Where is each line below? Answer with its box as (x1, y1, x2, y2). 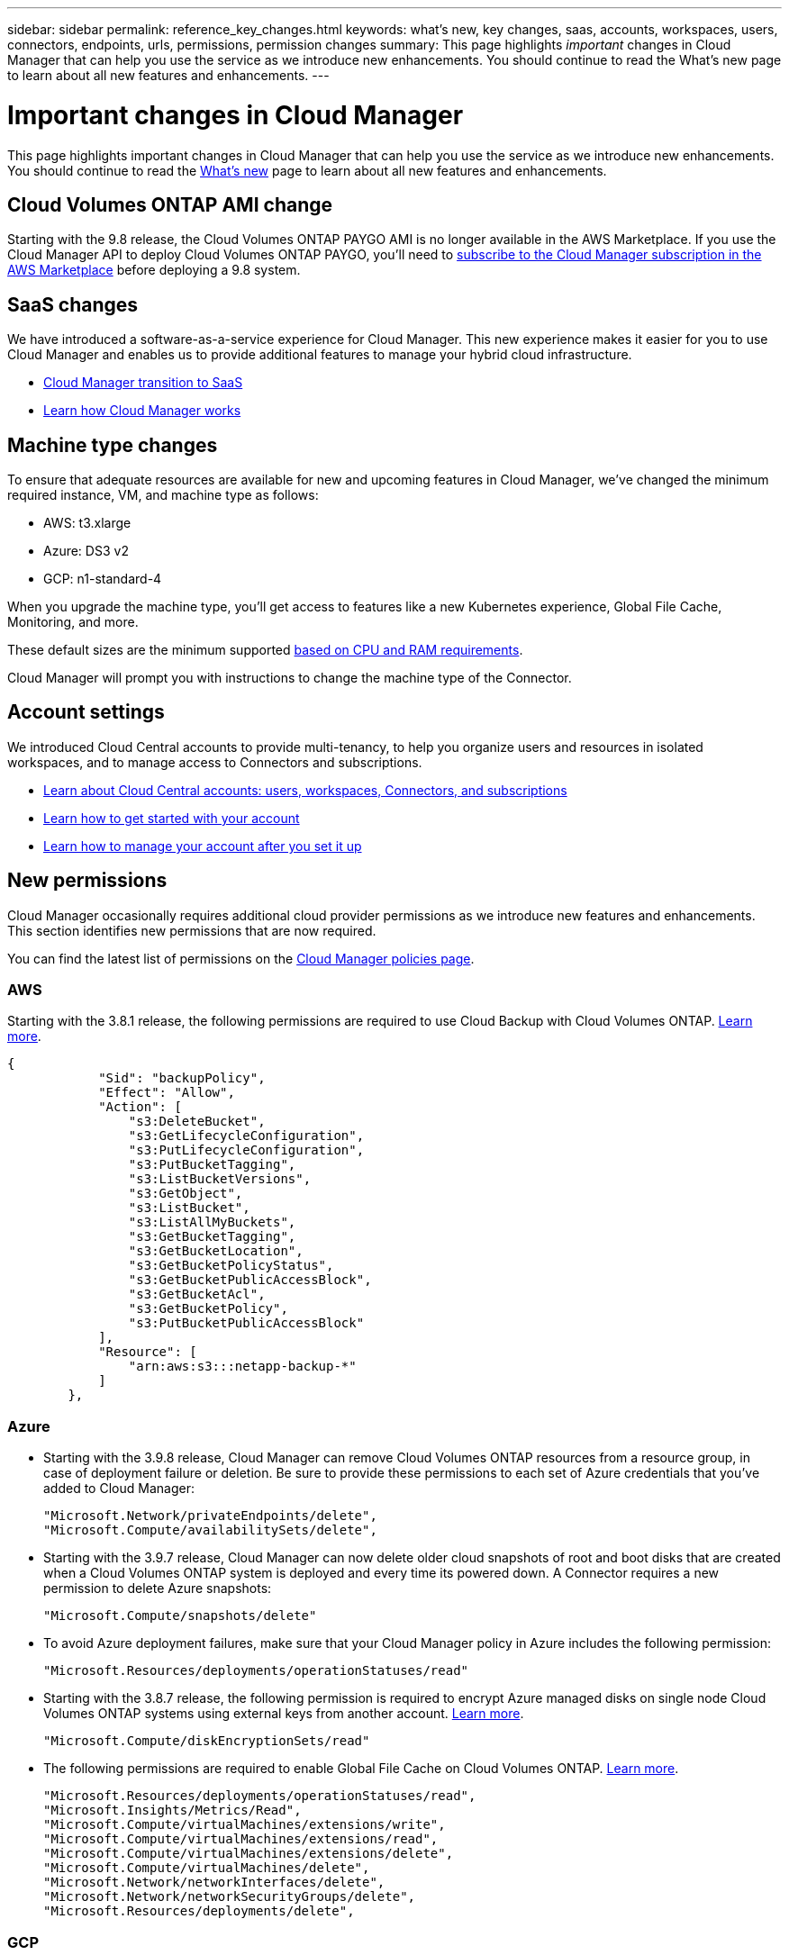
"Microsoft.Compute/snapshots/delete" (43, 1608, 317, 1624)
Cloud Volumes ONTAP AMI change (7, 193, 333, 216)
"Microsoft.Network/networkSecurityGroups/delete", (43, 1889, 416, 1905)
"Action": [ (98, 1100, 182, 1115)
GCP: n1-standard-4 (43, 571, 162, 587)
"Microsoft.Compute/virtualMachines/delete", (43, 1860, 370, 1876)
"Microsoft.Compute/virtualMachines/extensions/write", (43, 1817, 446, 1833)
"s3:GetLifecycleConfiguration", (128, 1128, 365, 1144)
